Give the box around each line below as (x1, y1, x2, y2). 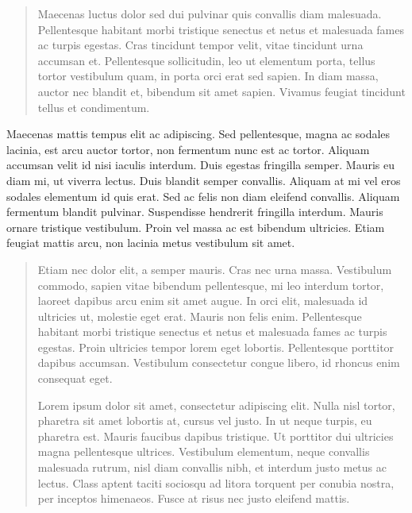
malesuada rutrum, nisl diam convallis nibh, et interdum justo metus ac (37, 459, 387, 476)
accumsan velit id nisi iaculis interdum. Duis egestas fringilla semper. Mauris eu (6, 156, 395, 173)
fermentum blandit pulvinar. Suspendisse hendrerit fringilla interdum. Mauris (6, 203, 383, 220)
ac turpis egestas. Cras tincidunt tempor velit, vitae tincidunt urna (37, 37, 364, 53)
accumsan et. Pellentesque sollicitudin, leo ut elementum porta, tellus (37, 52, 375, 68)
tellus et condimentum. (37, 98, 150, 115)
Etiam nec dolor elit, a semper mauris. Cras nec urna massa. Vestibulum (37, 260, 392, 277)
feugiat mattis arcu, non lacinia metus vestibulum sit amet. (6, 234, 295, 251)
